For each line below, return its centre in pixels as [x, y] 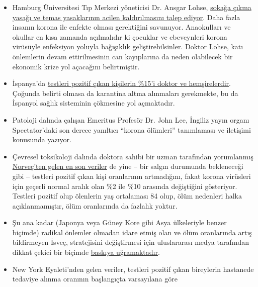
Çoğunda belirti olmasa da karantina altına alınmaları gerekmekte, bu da [125, 93]
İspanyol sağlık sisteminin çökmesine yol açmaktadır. [94, 103]
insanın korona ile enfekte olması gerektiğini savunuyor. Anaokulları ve [121, 27]
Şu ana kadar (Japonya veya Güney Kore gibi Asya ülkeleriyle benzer [119, 222]
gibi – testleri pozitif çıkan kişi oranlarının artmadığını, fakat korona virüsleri [132, 176]
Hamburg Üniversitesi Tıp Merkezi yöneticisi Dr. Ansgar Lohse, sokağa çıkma [132, 7]
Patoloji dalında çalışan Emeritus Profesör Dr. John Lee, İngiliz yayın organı [131, 119]
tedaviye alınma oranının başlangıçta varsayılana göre [95, 279]
